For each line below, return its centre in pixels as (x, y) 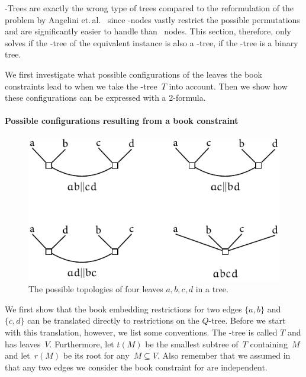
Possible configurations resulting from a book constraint (122, 121)
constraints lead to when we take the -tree (81, 86)
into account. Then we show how (228, 86)
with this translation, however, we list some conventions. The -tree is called (141, 332)
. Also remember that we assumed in (224, 355)
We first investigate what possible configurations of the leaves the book (133, 74)
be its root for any (96, 355)
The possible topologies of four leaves (96, 289)
